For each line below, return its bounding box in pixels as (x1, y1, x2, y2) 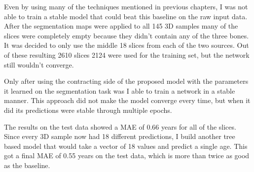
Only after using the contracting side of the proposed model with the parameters (4, 76, 249, 86)
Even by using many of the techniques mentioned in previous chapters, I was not (4, 1, 248, 11)
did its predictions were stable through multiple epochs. (4, 104, 172, 115)
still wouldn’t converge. (4, 59, 74, 69)
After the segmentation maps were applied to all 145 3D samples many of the (4, 21, 238, 31)
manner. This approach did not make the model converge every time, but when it (4, 95, 251, 105)
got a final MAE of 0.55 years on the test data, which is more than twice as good (4, 150, 250, 161)
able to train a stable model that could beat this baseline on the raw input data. (4, 11, 248, 21)
